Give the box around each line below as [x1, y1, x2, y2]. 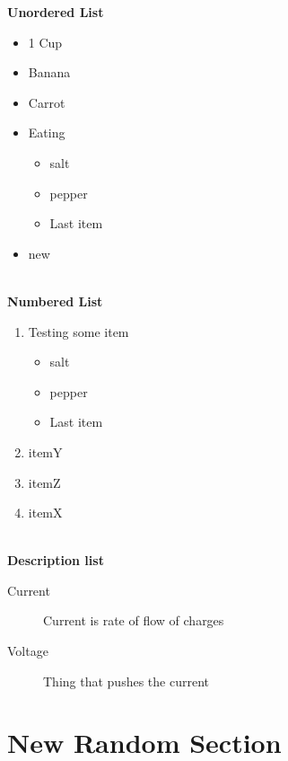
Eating [28, 123, 65, 142]
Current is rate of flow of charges [43, 611, 224, 630]
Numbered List [7, 291, 103, 310]
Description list [7, 551, 104, 570]
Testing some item [28, 322, 129, 341]
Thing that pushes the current [43, 671, 209, 690]
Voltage [7, 642, 48, 660]
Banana [28, 63, 71, 82]
